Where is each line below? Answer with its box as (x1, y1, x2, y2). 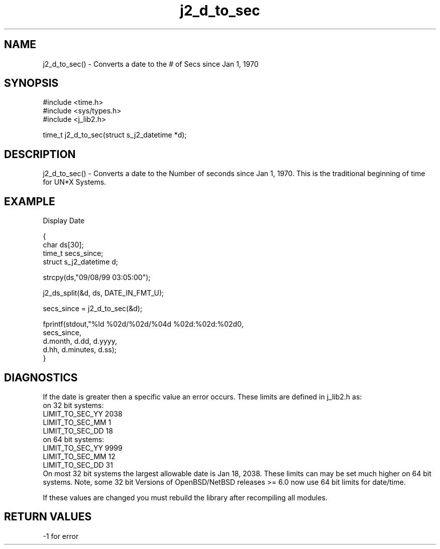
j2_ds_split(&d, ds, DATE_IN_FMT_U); (43, 289, 164, 298)
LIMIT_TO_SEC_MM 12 (43, 452, 116, 461)
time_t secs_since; (43, 249, 103, 258)
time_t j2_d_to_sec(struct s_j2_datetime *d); (43, 130, 187, 140)
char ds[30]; (43, 240, 84, 249)
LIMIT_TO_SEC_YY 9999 (43, 443, 123, 452)
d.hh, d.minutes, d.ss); (43, 345, 117, 354)
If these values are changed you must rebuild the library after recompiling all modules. (43, 493, 327, 502)
